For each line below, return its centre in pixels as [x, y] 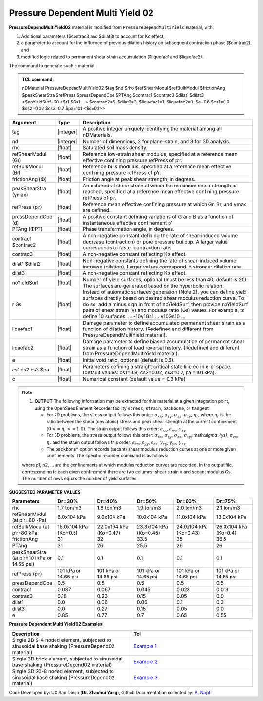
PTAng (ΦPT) [28, 229]
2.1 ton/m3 [228, 508]
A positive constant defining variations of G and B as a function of [158, 216]
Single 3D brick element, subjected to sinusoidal [67, 659]
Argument [24, 122]
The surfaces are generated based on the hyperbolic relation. [153, 286]
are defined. [97, 210]
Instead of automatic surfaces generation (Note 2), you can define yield [165, 292]
